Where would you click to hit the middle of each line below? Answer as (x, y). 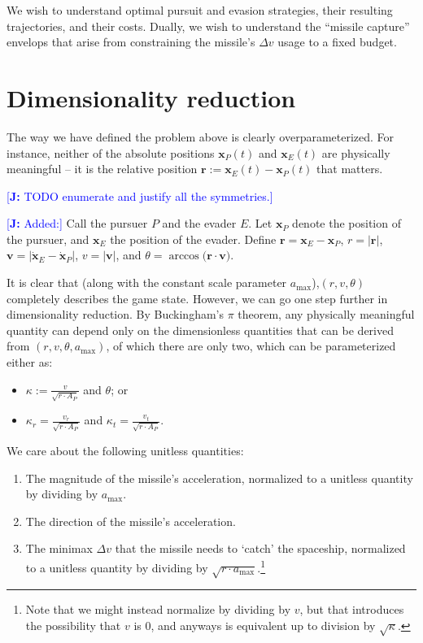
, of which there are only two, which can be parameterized (251, 346)
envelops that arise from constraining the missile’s (131, 42)
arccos (184, 256)
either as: (30, 362)
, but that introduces (352, 609)
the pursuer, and (48, 239)
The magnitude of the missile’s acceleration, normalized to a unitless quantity (219, 478)
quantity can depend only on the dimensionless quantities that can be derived (200, 330)
